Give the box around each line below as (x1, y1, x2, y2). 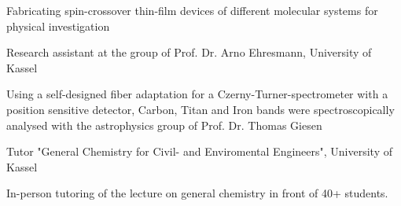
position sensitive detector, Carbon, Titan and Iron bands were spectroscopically (6, 101, 395, 117)
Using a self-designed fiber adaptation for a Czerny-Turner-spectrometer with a (6, 86, 388, 102)
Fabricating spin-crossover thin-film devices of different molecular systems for (6, 2, 378, 18)
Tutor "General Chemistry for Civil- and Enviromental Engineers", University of (6, 143, 393, 160)
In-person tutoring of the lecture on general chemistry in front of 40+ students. (6, 185, 388, 201)
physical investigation (6, 17, 110, 34)
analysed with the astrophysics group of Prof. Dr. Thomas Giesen (6, 116, 322, 133)
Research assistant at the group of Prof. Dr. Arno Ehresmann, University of (6, 44, 372, 61)
